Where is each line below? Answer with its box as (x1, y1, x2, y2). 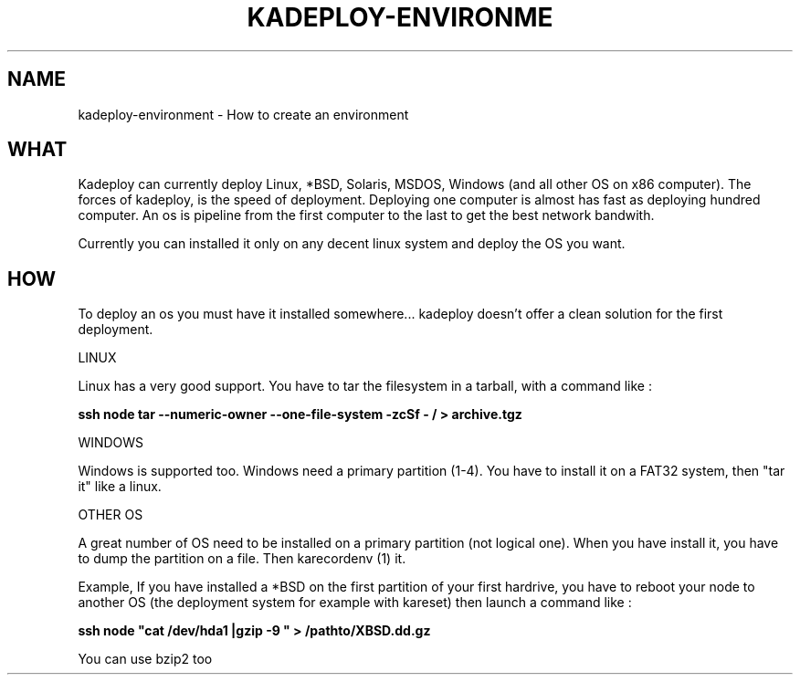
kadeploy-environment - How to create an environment (78, 106, 409, 122)
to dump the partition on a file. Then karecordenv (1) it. (78, 551, 406, 567)
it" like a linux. (78, 478, 162, 495)
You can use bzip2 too (78, 651, 213, 667)
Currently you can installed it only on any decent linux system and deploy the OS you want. (78, 236, 626, 252)
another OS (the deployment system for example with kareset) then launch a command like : (78, 594, 632, 611)
